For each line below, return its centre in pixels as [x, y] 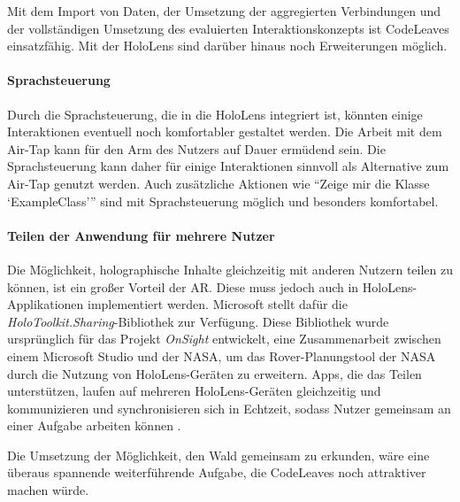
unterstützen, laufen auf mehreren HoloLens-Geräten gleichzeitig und [194, 391]
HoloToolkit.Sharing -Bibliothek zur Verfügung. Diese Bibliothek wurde [198, 321]
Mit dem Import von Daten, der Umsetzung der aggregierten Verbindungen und [224, 11]
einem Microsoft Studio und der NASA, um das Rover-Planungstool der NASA [222, 355]
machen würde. [48, 490]
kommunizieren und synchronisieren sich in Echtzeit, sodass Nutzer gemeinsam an [229, 408]
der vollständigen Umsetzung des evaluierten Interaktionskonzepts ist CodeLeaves [228, 28]
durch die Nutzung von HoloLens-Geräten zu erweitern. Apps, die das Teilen [215, 373]
